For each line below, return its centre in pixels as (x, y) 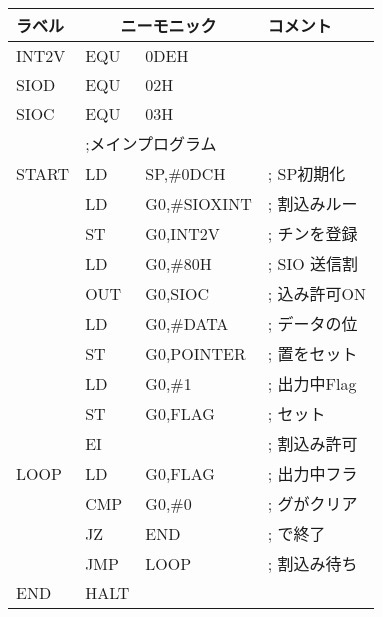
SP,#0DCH (185, 173)
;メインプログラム (151, 143)
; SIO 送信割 (312, 263)
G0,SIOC (177, 293)
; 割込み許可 (312, 443)
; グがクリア (312, 503)
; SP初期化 (306, 173)
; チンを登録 (312, 233)
